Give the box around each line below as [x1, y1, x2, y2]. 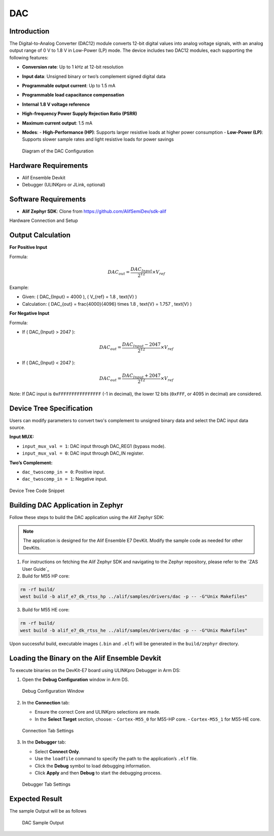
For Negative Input [9, 310, 50, 316]
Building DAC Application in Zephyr [9, 501, 124, 509]
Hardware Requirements [9, 161, 88, 170]
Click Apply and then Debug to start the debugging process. [35, 769, 162, 776]
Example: [9, 284, 29, 291]
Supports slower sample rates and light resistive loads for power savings [22, 136, 174, 142]
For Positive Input [9, 244, 48, 250]
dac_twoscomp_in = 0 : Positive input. [22, 469, 105, 475]
